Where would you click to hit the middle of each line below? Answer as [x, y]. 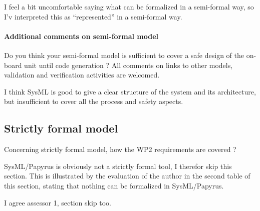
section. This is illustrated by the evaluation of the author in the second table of [127, 176]
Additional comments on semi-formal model [81, 36]
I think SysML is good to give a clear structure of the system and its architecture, [130, 91]
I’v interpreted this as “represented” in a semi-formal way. [93, 16]
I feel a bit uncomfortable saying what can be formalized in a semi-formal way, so [129, 6]
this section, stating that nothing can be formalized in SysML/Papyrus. [114, 185]
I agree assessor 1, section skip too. [58, 202]
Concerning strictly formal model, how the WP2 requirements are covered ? [120, 149]
